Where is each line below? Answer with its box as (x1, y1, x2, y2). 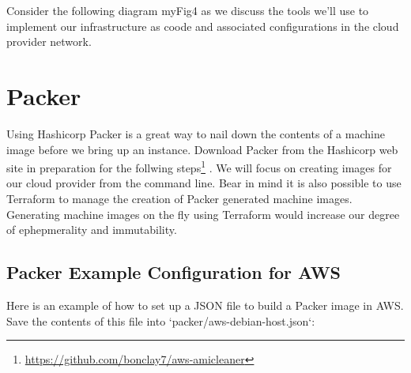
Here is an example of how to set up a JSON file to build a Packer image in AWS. (6, 296, 404, 313)
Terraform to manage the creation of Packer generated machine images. (6, 190, 353, 206)
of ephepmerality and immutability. (6, 221, 177, 238)
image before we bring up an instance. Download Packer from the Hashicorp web (6, 141, 398, 157)
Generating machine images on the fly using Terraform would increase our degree (6, 205, 400, 222)
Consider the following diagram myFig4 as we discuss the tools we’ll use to (6, 2, 369, 18)
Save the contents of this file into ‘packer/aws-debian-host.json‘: (6, 312, 315, 329)
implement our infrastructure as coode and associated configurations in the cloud (6, 17, 399, 34)
